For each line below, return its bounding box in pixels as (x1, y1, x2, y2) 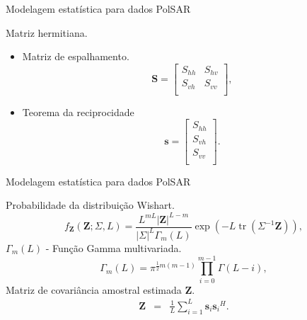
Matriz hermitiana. (6, 25, 88, 40)
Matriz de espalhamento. (22, 49, 129, 64)
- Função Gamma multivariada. (45, 240, 182, 255)
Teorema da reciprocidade (22, 104, 134, 119)
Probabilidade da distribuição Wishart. (6, 198, 175, 212)
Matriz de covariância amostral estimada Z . (6, 282, 195, 297)
